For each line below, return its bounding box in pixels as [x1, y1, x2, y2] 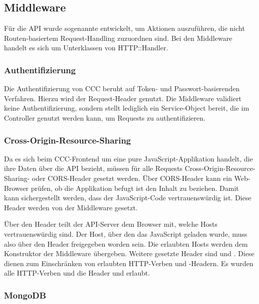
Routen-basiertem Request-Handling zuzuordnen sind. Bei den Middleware [4, 32, 233, 43]
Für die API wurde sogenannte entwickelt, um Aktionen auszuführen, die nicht [4, 23, 245, 33]
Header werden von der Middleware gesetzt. [4, 202, 138, 212]
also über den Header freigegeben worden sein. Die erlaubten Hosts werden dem [4, 238, 248, 249]
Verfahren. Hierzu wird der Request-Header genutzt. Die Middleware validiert [4, 93, 242, 103]
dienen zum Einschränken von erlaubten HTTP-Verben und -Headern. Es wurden [4, 258, 254, 268]
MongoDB [4, 289, 46, 301]
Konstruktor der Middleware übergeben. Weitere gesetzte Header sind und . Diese [4, 248, 255, 259]
